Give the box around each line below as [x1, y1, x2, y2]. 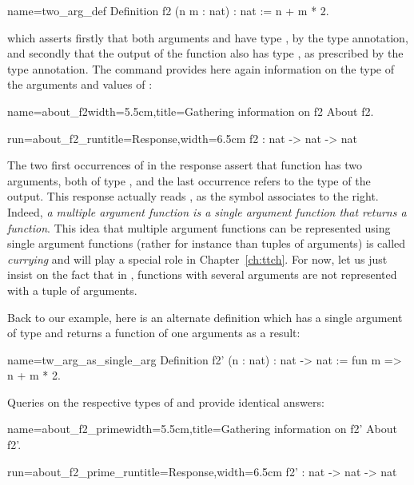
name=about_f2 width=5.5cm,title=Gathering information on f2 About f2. [7, 102, 374, 119]
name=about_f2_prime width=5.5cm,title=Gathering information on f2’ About [7, 420, 398, 437]
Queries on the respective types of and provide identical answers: [7, 393, 324, 410]
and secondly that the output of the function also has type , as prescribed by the [7, 45, 404, 62]
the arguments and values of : [7, 76, 153, 93]
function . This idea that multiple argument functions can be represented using [7, 219, 391, 236]
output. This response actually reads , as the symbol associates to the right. [7, 188, 379, 205]
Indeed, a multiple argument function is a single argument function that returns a [7, 203, 407, 220]
